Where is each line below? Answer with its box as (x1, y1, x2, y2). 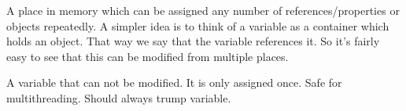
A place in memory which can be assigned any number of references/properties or (6, 2, 400, 18)
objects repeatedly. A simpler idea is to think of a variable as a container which (6, 17, 389, 34)
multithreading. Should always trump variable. (6, 89, 231, 106)
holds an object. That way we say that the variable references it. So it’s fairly (6, 33, 380, 49)
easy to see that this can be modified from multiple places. (6, 48, 289, 64)
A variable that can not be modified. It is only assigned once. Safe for (6, 74, 342, 91)
